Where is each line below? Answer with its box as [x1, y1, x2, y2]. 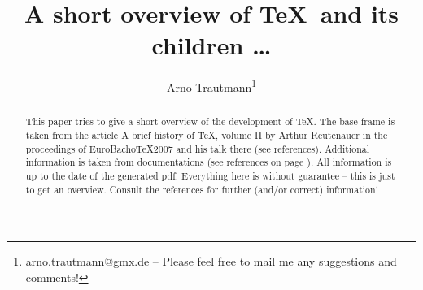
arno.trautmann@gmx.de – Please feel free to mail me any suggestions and [25, 253, 397, 270]
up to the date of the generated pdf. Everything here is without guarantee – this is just [25, 168, 395, 182]
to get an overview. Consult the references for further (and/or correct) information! [25, 182, 378, 196]
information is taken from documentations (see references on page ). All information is [25, 155, 392, 169]
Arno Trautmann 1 [166, 76, 257, 95]
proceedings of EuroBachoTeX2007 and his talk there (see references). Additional [25, 141, 370, 155]
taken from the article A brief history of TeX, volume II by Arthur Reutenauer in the [25, 128, 388, 142]
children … [151, 28, 272, 62]
